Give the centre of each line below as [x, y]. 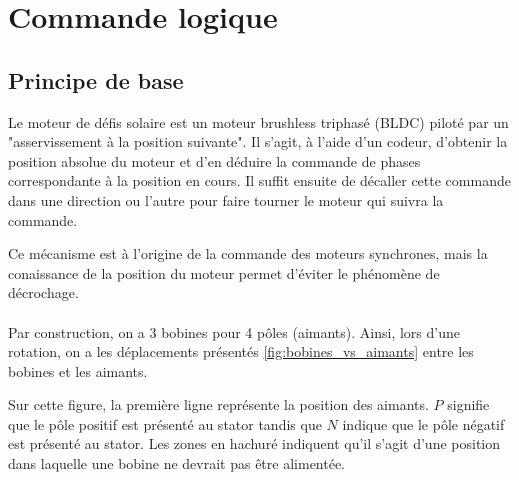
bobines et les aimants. [78, 370]
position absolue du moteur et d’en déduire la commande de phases [214, 160]
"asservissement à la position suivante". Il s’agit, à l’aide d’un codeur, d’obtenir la [258, 141]
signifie [468, 404]
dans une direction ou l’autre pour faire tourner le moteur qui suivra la [226, 199]
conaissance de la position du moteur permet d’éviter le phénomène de [224, 272]
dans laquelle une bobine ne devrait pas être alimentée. [177, 463]
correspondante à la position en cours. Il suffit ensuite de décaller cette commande [259, 180]
